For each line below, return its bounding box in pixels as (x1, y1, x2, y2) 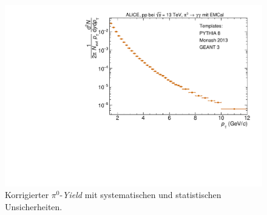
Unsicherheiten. (5, 200, 63, 213)
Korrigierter (5, 188, 49, 201)
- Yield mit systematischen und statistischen (59, 188, 221, 201)
